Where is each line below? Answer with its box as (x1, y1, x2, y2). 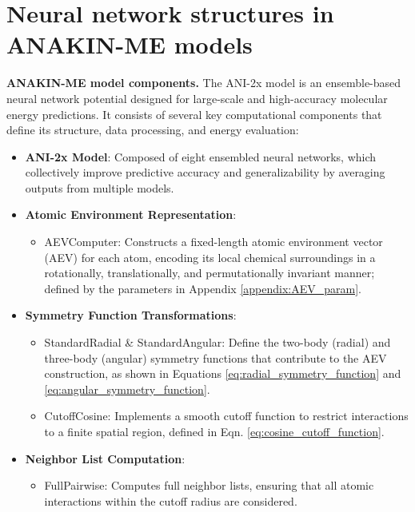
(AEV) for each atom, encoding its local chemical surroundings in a (44, 248, 376, 265)
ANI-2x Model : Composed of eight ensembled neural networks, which (25, 148, 377, 165)
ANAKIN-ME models (6, 28, 253, 61)
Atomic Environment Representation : (25, 206, 237, 223)
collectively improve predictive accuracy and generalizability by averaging (25, 164, 385, 181)
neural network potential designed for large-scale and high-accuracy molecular (6, 89, 388, 106)
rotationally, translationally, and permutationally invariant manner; (44, 264, 375, 281)
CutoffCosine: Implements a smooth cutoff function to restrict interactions (44, 407, 409, 424)
